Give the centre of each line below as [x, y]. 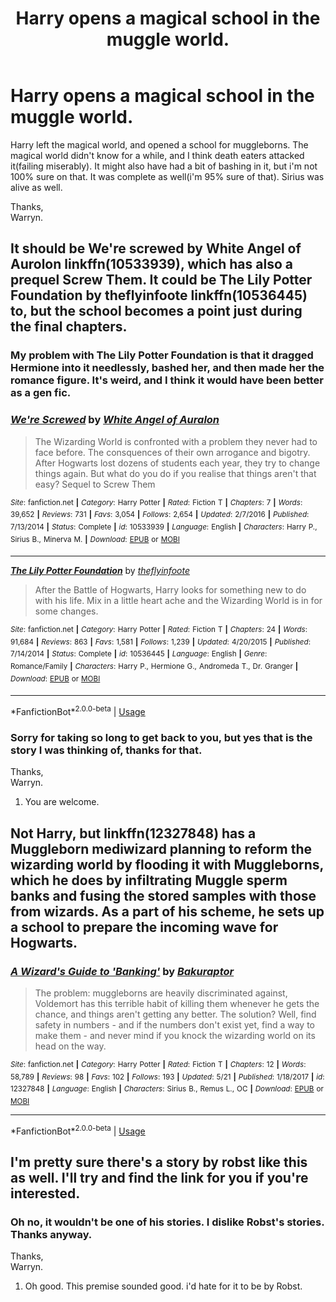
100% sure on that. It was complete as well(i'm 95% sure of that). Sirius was [167, 176]
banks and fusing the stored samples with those [163, 895]
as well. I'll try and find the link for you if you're [159, 1178]
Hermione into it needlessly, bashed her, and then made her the [167, 368]
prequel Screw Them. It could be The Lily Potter [161, 280]
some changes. [66, 611]
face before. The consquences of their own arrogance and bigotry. [172, 452]
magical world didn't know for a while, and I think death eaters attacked [157, 155]
